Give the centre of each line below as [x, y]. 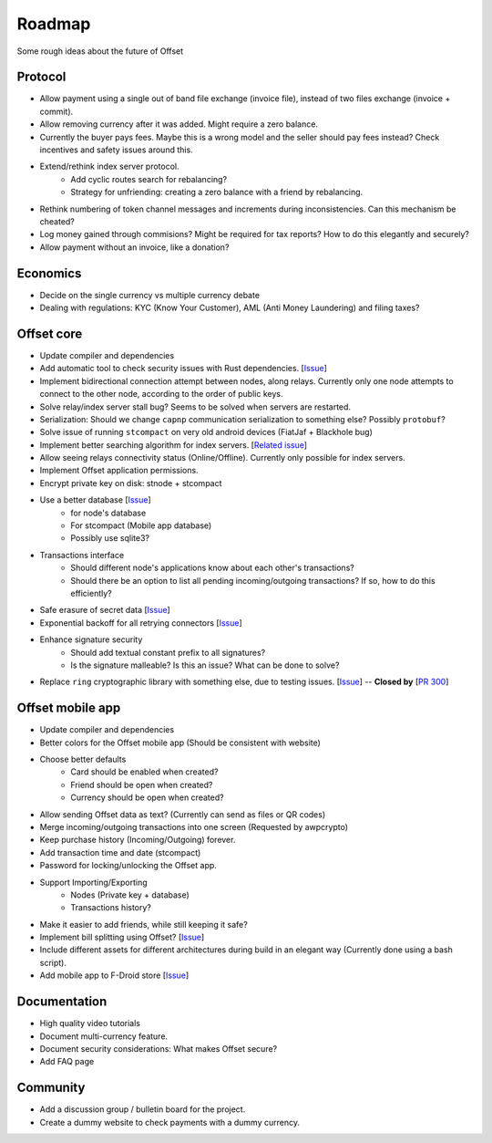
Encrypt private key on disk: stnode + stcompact [131, 483]
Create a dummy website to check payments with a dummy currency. [170, 1122]
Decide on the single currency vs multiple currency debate [149, 295]
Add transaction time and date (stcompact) [120, 852]
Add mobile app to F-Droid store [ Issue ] [114, 975]
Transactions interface [82, 555]
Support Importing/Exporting [93, 882]
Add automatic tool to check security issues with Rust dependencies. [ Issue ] [184, 369]
